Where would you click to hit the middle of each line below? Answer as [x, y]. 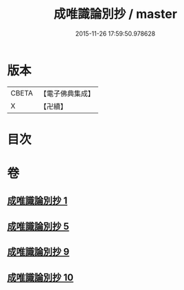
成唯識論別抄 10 [41, 277]
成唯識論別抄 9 [38, 252]
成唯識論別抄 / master [115, 14]
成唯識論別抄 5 [38, 226]
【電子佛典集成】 [67, 93]
